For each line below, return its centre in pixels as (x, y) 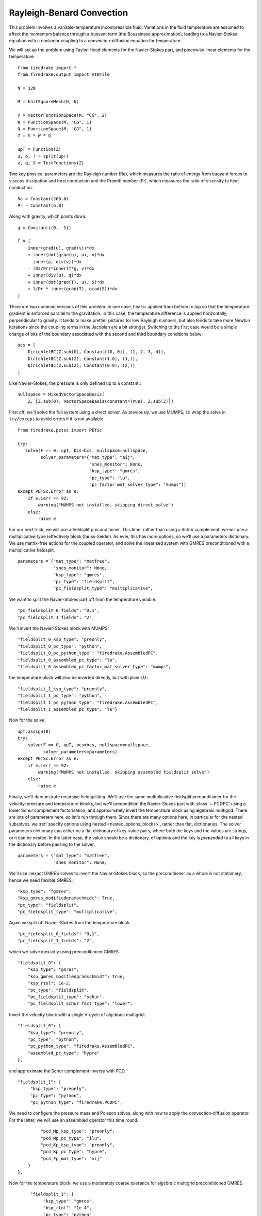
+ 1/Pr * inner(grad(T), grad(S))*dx (72, 289)
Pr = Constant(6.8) (41, 205)
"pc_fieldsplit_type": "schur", (66, 997)
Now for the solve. (27, 720)
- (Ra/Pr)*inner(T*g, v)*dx (61, 268)
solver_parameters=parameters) (80, 752)
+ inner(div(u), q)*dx (55, 275)
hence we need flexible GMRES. (41, 880)
